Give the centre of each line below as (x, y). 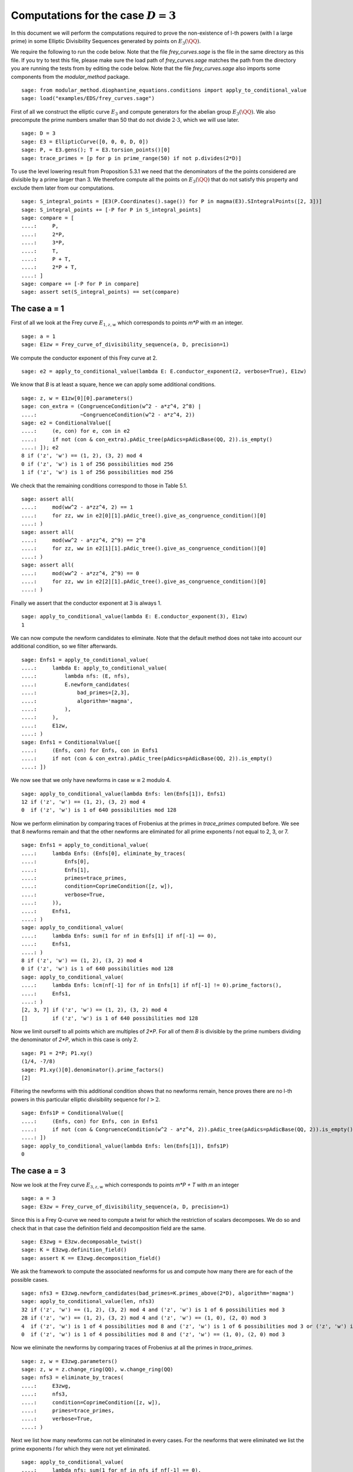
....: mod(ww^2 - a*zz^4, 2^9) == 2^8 (84, 540)
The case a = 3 (38, 1171)
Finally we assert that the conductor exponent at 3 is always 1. (86, 603)
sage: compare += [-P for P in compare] (80, 284)
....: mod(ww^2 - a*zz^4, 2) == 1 (77, 507)
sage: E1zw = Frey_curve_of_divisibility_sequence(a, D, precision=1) (125, 345)
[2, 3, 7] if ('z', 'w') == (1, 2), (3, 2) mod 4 (94, 1010)
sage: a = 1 (39, 336)
